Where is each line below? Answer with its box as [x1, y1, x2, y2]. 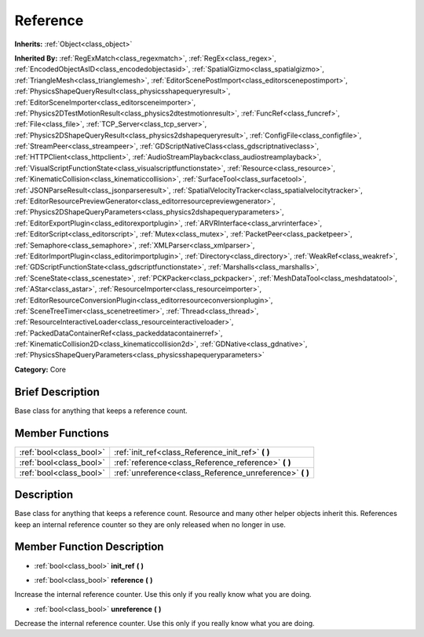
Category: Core [14, 364, 67, 374]
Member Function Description [14, 540, 164, 554]
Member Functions [14, 426, 109, 440]
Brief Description [14, 385, 100, 398]
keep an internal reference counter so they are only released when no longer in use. [14, 519, 287, 529]
